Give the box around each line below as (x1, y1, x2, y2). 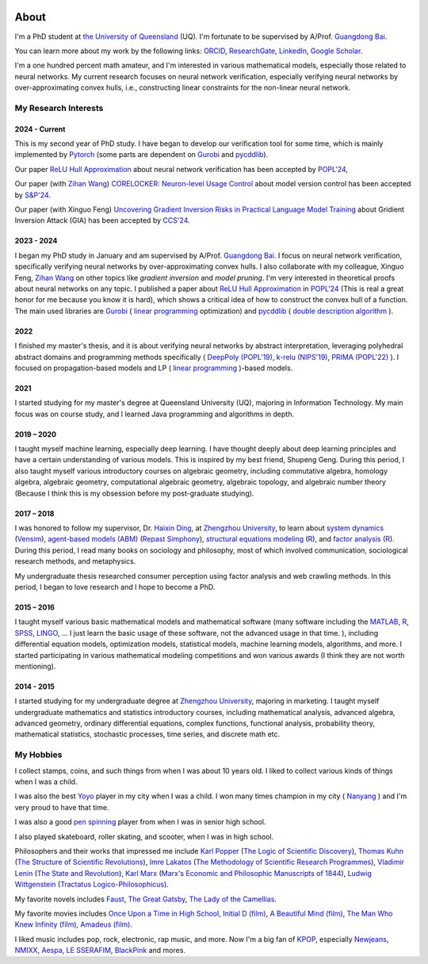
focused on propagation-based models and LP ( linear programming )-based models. (14, 363, 293, 373)
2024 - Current (14, 124, 66, 134)
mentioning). (14, 661, 56, 671)
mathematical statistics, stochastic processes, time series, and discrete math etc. (14, 729, 281, 739)
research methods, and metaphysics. (14, 557, 136, 566)
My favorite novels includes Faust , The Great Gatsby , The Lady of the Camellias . (14, 894, 277, 904)
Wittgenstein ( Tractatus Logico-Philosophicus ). (14, 880, 170, 889)
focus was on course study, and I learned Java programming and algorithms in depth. (14, 409, 295, 419)
